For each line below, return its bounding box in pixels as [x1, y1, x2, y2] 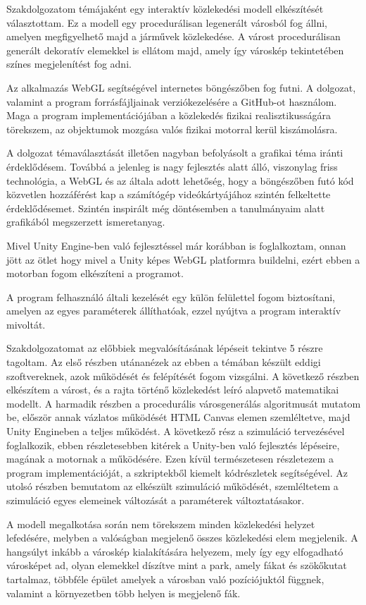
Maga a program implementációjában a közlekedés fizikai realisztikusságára [6, 108, 331, 123]
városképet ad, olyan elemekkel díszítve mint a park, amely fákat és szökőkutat [6, 558, 347, 573]
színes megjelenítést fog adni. [6, 56, 132, 71]
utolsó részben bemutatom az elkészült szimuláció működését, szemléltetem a [6, 479, 339, 494]
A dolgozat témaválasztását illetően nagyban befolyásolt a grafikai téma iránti [6, 145, 343, 160]
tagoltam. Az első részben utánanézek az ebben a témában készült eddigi [6, 355, 321, 369]
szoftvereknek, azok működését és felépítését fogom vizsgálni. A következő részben [6, 368, 360, 383]
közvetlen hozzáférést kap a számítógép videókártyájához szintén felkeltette [6, 187, 331, 202]
